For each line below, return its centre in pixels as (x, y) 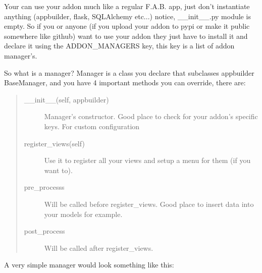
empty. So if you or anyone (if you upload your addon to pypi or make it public (127, 26)
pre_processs (44, 187)
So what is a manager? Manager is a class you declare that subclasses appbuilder (129, 72)
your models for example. (83, 214)
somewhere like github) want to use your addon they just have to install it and (126, 36)
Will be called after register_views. (99, 248)
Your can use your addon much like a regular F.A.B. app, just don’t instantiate (127, 6)
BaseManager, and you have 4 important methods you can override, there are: (125, 83)
